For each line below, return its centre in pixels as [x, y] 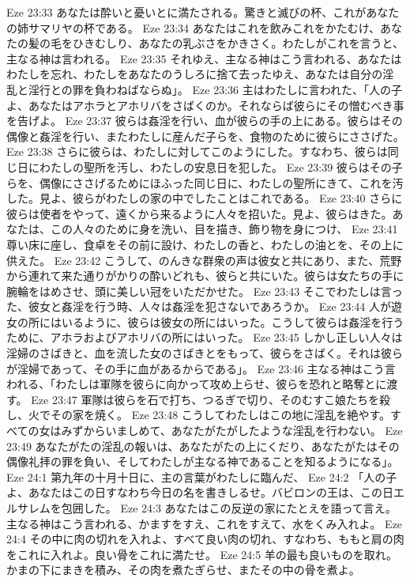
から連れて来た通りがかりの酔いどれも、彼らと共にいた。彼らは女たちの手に [205, 276]
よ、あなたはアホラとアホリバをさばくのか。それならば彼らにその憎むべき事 [205, 105]
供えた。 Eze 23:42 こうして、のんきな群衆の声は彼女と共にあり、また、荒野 [204, 260]
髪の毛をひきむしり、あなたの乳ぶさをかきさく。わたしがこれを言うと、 [216, 43]
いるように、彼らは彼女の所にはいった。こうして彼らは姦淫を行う [233, 321]
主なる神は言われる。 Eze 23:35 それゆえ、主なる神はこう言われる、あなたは [204, 58]
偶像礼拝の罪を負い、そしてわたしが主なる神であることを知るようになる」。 [203, 461]
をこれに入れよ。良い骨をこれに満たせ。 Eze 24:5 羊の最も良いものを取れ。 [202, 554]
